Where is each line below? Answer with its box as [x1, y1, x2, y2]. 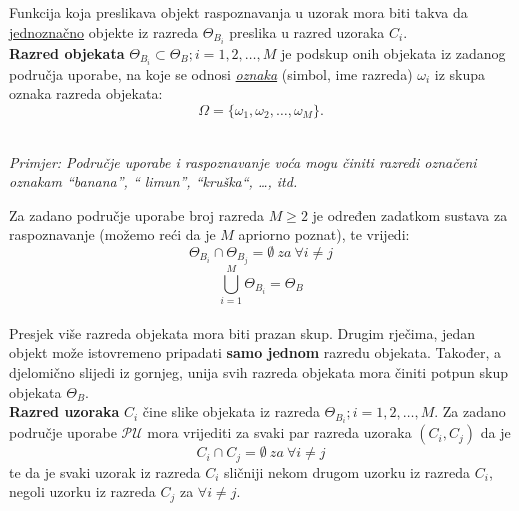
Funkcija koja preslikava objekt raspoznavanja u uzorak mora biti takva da [9, 2, 468, 22]
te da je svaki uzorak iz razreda [9, 461, 201, 482]
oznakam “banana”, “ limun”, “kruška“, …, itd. [9, 171, 298, 192]
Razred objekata [9, 42, 125, 63]
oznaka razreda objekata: [9, 83, 163, 104]
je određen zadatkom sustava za [312, 204, 508, 225]
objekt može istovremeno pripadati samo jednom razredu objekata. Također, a [9, 342, 501, 363]
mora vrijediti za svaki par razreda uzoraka [147, 422, 412, 443]
